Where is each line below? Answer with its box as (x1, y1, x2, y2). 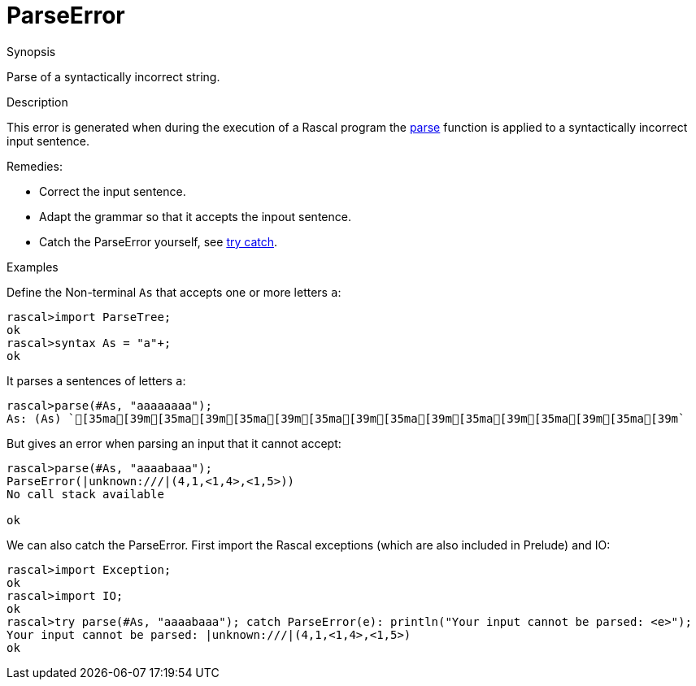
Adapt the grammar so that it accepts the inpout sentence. (39, 209, 351, 224)
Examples (7, 259, 59, 274)
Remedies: (7, 158, 63, 173)
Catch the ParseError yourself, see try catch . (39, 234, 278, 249)
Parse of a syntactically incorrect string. (7, 69, 220, 84)
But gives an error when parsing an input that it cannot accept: (7, 436, 341, 450)
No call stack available (7, 487, 164, 501)
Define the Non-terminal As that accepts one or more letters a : (7, 284, 341, 299)
